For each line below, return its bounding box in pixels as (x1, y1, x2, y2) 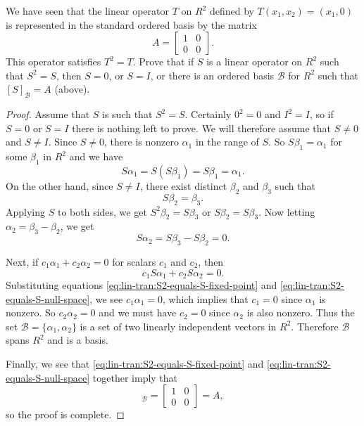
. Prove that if (132, 54, 194, 69)
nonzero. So (6, 305, 56, 320)
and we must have (99, 305, 177, 320)
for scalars (112, 254, 156, 269)
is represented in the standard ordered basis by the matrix (6, 17, 257, 32)
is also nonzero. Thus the (246, 305, 355, 320)
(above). (54, 82, 90, 96)
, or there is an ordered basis (150, 67, 275, 82)
